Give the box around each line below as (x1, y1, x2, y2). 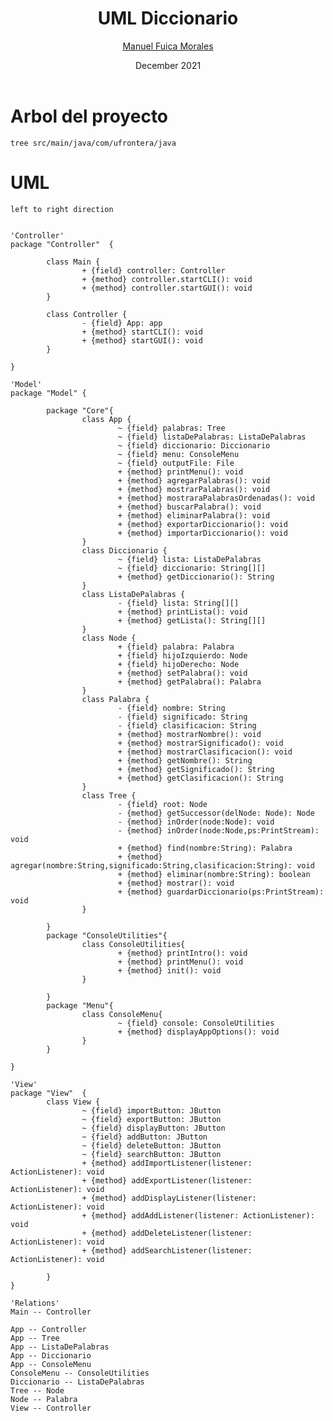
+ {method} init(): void (117, 965, 222, 976)
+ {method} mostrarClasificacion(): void (117, 747, 293, 757)
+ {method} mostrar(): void (117, 878, 235, 888)
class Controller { (46, 309, 128, 319)
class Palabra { (81, 694, 150, 704)
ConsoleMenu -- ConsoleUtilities (10, 1368, 150, 1378)
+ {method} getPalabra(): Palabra (117, 677, 262, 687)
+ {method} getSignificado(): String (117, 764, 275, 774)
